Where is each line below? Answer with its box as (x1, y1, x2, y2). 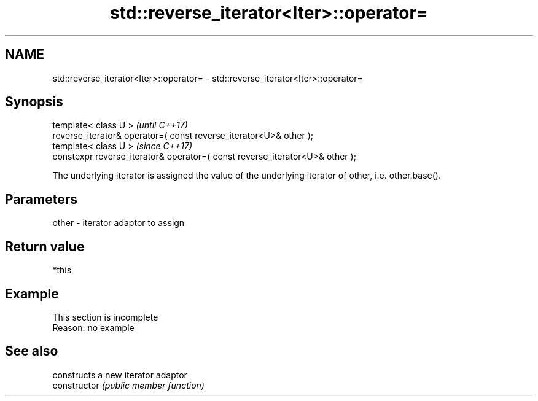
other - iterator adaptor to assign (52, 217, 185, 228)
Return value (5, 238, 85, 254)
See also (5, 343, 58, 359)
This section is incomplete (52, 311, 158, 322)
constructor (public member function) (52, 380, 205, 391)
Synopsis (5, 94, 63, 110)
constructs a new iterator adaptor (52, 369, 187, 380)
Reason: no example (52, 322, 134, 333)
